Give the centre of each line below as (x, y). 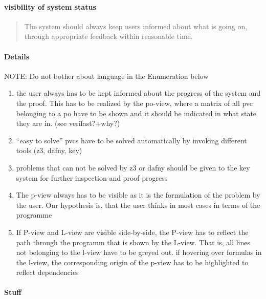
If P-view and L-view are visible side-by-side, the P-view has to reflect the (132, 232)
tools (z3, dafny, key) (49, 150)
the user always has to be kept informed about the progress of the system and (138, 93)
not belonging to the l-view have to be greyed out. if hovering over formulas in (139, 252)
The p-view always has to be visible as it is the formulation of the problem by (138, 195)
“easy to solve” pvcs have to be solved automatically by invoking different (131, 140)
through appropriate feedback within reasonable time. (108, 36)
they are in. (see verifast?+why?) (68, 123)
